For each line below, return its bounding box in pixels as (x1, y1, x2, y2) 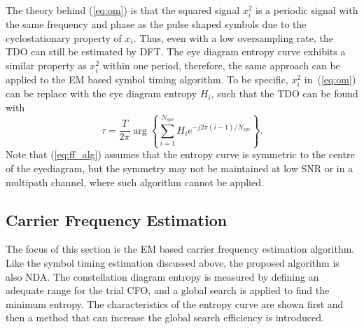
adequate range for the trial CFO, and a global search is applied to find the (6, 283, 330, 297)
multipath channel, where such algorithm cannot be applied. (6, 174, 264, 189)
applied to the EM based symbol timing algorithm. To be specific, (6, 72, 288, 87)
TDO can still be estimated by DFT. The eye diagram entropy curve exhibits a (6, 44, 346, 59)
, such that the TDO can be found (211, 86, 358, 101)
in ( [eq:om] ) (304, 72, 356, 87)
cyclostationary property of (6, 30, 122, 45)
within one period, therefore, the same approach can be (102, 57, 340, 72)
